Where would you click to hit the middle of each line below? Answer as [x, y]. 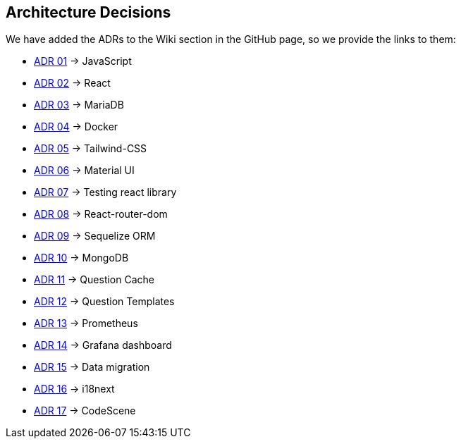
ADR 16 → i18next [74, 389]
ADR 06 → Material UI [84, 171]
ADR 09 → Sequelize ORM [95, 236]
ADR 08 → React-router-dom [101, 214]
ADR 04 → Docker [76, 127]
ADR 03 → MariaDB [79, 105]
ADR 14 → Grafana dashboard [103, 345]
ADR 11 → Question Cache [94, 280]
